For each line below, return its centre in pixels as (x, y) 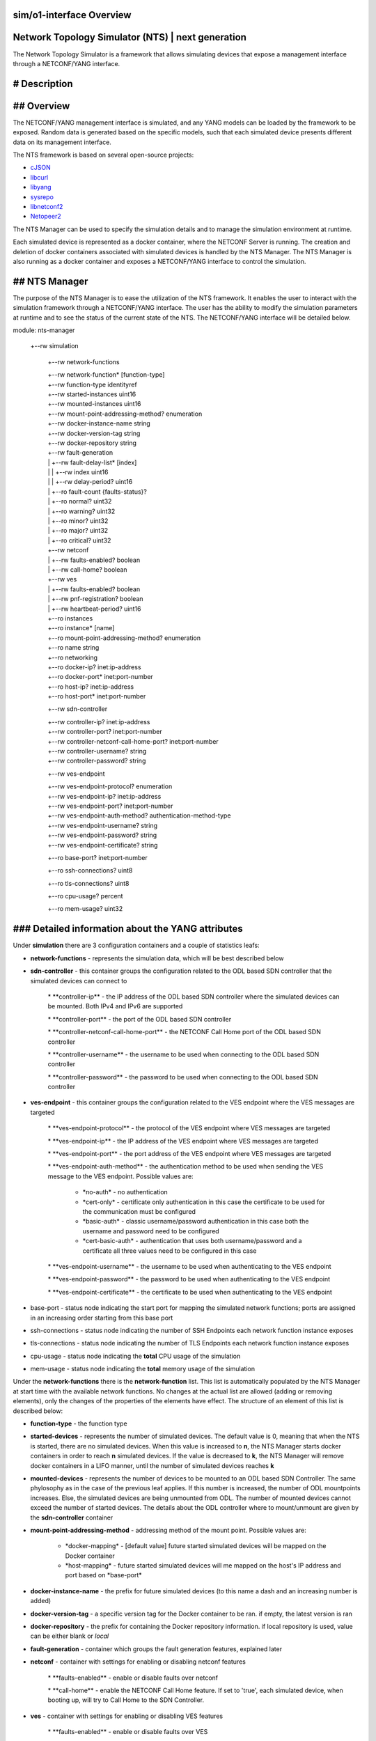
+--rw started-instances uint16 (92, 394)
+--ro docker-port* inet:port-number (100, 677)
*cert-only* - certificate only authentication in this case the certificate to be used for (204, 1202)
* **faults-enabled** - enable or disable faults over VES (128, 1732)
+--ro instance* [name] (81, 628)
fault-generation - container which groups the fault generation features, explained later (156, 1649)
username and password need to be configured (151, 1231)
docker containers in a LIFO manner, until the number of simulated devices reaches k (152, 1465)
